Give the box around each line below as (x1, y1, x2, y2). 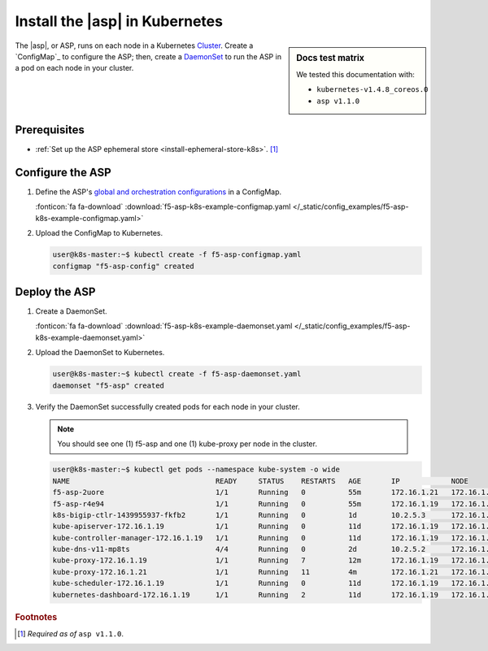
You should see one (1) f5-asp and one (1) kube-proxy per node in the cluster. (57, 439, 317, 449)
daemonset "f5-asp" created (52, 380, 164, 390)
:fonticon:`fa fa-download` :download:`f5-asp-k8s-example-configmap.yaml (35, 202, 291, 211)
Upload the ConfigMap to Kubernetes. (35, 228, 163, 238)
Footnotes (15, 611, 58, 623)
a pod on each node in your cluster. (15, 63, 134, 73)
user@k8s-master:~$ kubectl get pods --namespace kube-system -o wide (52, 465, 341, 475)
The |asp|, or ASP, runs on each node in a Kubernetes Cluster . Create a (15, 41, 254, 50)
